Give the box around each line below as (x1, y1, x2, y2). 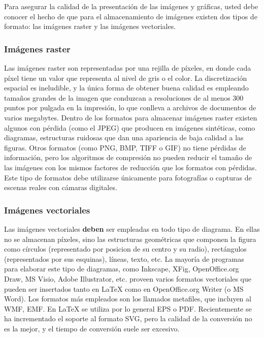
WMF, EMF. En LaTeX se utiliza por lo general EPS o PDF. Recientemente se (4, 303, 252, 314)
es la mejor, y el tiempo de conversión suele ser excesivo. (4, 323, 180, 333)
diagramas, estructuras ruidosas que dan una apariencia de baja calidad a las (4, 132, 244, 143)
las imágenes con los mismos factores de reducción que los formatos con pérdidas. (4, 162, 257, 172)
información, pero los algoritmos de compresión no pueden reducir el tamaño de (4, 152, 252, 163)
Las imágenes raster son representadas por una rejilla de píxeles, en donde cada (4, 63, 251, 73)
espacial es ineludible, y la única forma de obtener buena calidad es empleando (4, 82, 249, 93)
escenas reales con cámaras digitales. (4, 182, 117, 193)
